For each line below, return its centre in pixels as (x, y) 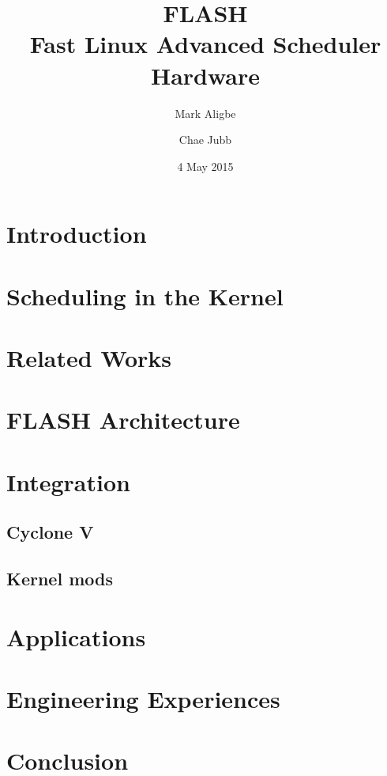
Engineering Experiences (143, 699)
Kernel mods (60, 579)
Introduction (77, 234)
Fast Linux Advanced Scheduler (205, 44)
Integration (68, 481)
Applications (76, 636)
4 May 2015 (205, 166)
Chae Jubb (205, 140)
